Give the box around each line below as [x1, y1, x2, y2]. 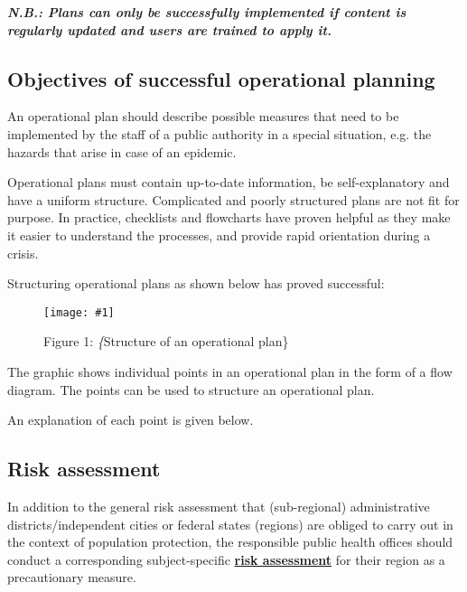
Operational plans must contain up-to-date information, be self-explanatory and [7, 173, 450, 192]
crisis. [7, 243, 39, 262]
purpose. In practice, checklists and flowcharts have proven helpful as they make [7, 208, 451, 227]
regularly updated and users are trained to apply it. [7, 20, 332, 39]
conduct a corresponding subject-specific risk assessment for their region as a [7, 550, 445, 569]
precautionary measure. [7, 568, 136, 587]
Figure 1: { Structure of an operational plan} [43, 332, 289, 351]
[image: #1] [43, 305, 115, 319]
